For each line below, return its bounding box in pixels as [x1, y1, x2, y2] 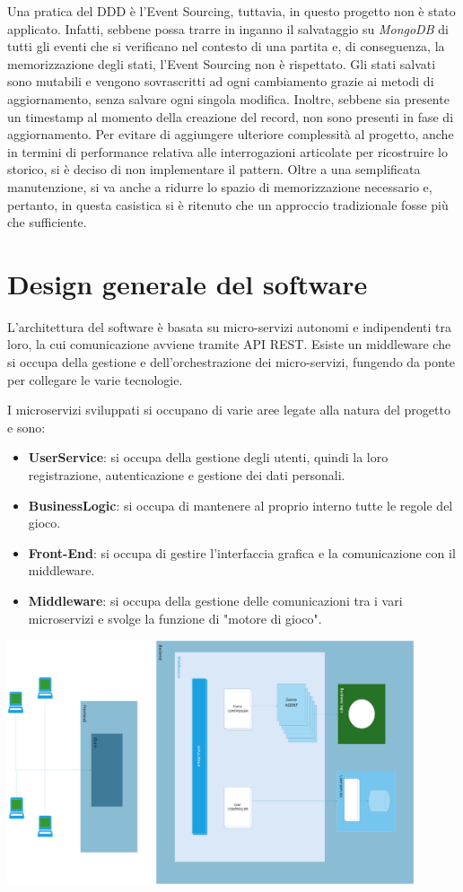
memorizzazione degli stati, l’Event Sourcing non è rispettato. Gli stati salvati [7, 54, 436, 73]
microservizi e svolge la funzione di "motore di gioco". [28, 608, 322, 627]
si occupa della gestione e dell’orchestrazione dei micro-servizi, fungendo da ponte [7, 353, 455, 372]
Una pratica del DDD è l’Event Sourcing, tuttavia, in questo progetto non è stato [7, 2, 456, 20]
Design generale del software [7, 265, 368, 302]
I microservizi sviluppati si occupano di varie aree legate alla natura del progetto [7, 400, 450, 419]
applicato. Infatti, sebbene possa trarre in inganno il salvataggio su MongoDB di [7, 19, 449, 38]
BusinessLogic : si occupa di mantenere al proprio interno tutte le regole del [28, 495, 453, 514]
